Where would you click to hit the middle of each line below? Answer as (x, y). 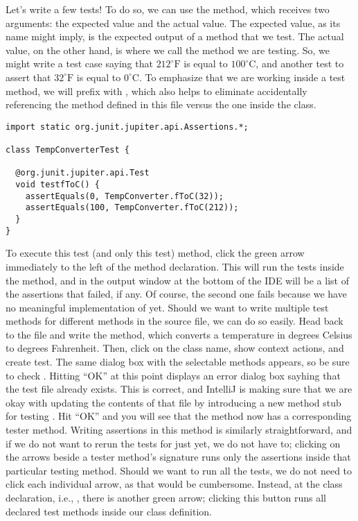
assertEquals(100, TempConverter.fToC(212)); (132, 208)
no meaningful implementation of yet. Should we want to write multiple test (167, 307)
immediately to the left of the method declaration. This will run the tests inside (175, 266)
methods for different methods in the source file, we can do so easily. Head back (174, 321)
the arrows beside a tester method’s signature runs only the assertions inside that (178, 457)
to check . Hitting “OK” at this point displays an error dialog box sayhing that (173, 375)
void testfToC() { (58, 185)
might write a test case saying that (79, 63)
